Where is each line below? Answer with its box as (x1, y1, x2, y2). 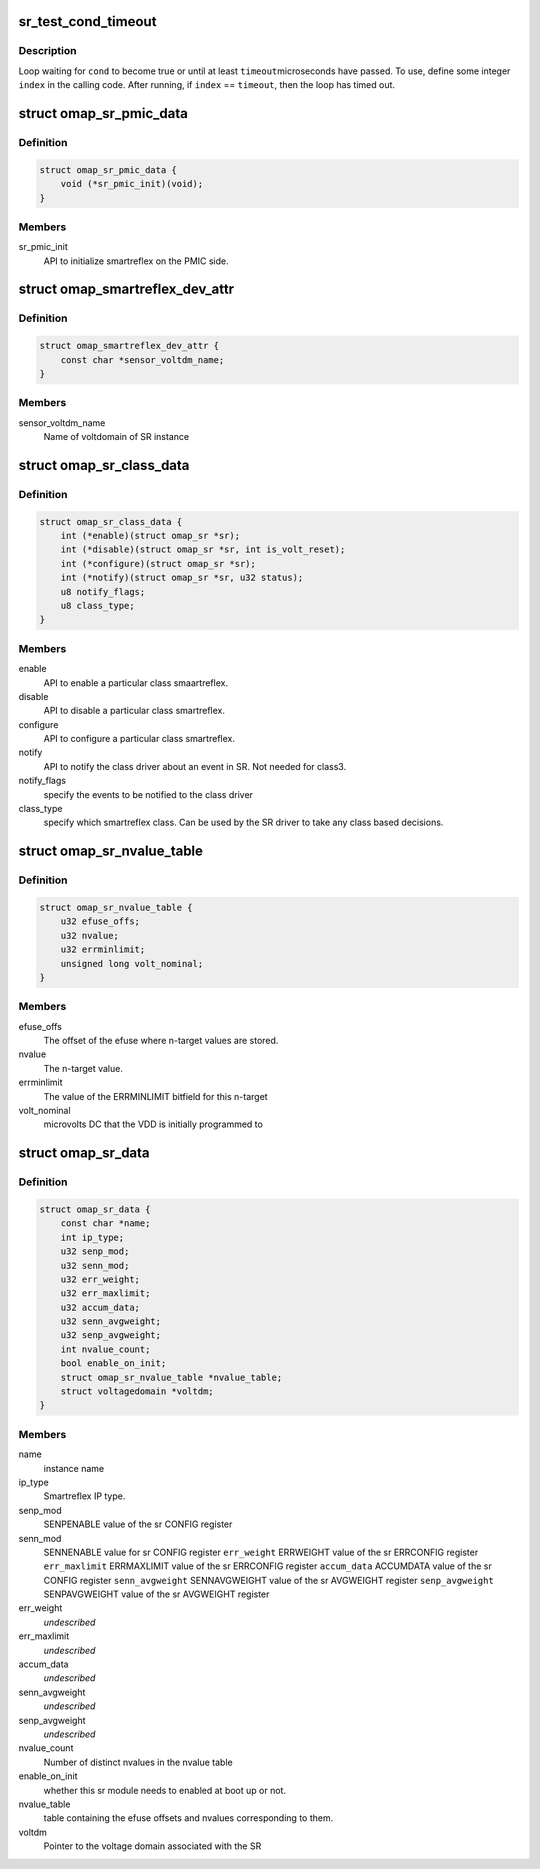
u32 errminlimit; (60, 944, 146, 955)
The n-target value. (43, 1062, 124, 1074)
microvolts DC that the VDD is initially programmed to (43, 1118, 264, 1130)
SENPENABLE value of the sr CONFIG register (43, 1518, 233, 1530)
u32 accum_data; (60, 1301, 140, 1313)
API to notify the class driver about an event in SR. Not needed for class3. (43, 760, 347, 772)
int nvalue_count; (60, 1343, 151, 1355)
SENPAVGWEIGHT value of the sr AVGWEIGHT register (43, 1588, 270, 1600)
